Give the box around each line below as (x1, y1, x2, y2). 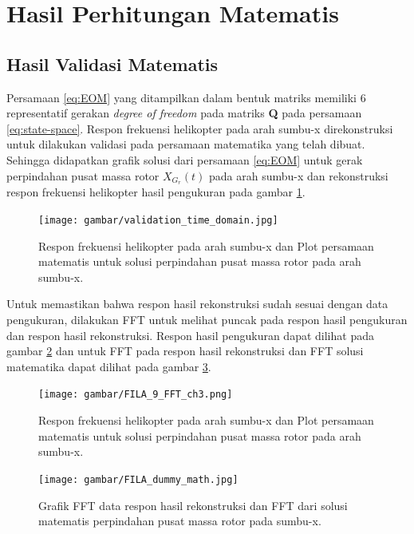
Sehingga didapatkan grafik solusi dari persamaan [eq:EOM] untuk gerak (6, 151, 363, 168)
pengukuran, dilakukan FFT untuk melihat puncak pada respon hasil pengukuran (6, 311, 408, 328)
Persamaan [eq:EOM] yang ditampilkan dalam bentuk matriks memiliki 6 (6, 89, 366, 105)
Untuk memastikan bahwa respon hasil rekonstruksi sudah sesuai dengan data (6, 295, 388, 312)
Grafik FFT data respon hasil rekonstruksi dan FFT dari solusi (38, 496, 348, 513)
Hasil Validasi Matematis (6, 51, 219, 76)
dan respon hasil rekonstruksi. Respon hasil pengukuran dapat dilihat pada (6, 326, 374, 343)
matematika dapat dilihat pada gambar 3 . (6, 358, 211, 374)
